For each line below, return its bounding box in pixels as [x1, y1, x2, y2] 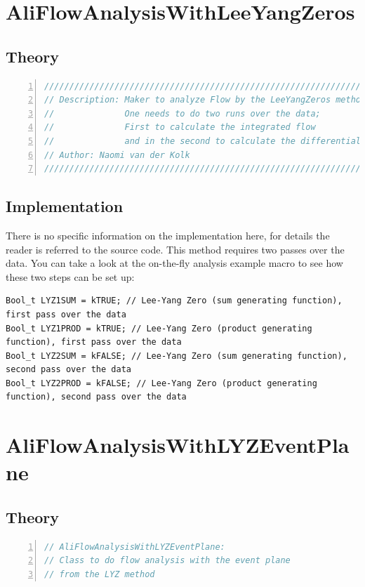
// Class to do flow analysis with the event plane [44, 555, 291, 566]
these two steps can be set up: [6, 269, 135, 284]
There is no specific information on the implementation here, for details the [6, 227, 330, 242]
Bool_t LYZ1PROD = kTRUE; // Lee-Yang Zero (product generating [6, 323, 312, 334]
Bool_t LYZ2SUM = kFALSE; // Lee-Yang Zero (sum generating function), [6, 350, 347, 361]
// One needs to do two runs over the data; [44, 108, 321, 119]
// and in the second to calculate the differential [44, 136, 361, 146]
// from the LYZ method [44, 569, 155, 580]
